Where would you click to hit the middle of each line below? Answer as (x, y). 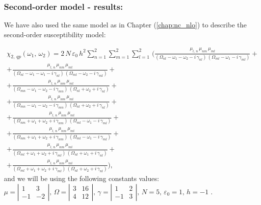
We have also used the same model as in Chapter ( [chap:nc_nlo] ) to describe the (125, 25)
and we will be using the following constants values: (82, 178)
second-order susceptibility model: (55, 34)
